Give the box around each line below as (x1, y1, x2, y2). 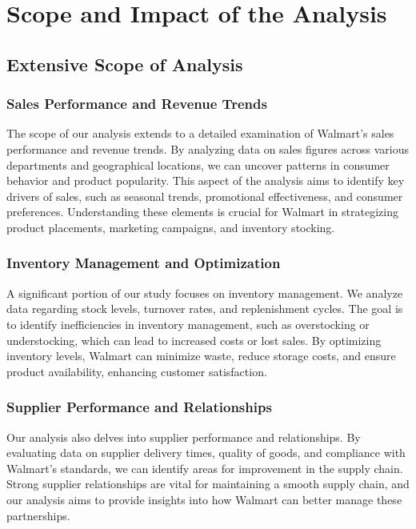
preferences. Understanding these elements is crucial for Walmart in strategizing (6, 203, 398, 220)
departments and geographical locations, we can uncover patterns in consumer (6, 156, 390, 173)
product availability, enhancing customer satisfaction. (6, 363, 267, 379)
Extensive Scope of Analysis (6, 51, 243, 76)
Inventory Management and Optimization (6, 253, 281, 273)
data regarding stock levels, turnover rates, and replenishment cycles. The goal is (6, 300, 403, 317)
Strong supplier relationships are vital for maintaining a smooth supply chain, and (6, 475, 410, 492)
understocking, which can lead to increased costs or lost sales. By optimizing (6, 331, 382, 348)
